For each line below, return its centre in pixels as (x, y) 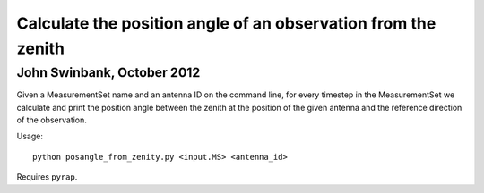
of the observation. (52, 120)
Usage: (30, 136)
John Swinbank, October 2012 (108, 72)
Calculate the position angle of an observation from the (226, 23)
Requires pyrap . (47, 177)
